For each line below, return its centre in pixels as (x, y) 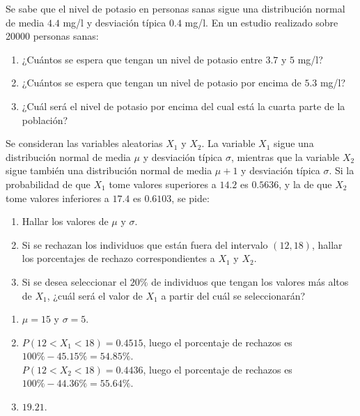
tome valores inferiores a (57, 198)
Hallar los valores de (65, 221)
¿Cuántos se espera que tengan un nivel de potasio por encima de (162, 83)
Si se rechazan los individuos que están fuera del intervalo (145, 244)
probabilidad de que (48, 184)
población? (45, 120)
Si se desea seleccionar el (75, 281)
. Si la (342, 170)
